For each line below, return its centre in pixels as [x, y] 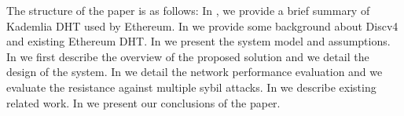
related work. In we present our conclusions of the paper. [143, 102]
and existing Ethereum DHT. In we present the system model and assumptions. [198, 41]
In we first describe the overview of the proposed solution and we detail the [188, 56]
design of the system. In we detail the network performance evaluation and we [195, 72]
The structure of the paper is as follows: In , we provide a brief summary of [188, 10]
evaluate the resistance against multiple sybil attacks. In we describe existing [191, 87]
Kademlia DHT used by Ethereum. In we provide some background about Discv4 [202, 25]
